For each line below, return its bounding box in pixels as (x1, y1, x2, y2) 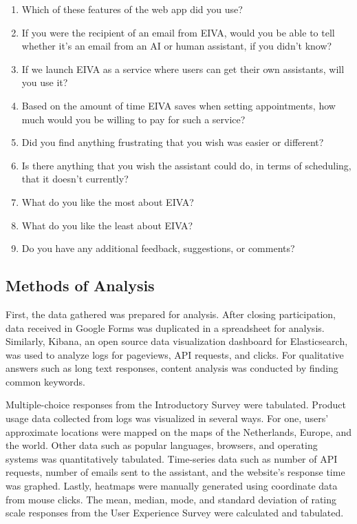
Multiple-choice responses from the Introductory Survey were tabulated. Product (6, 397, 347, 412)
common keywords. (6, 374, 85, 388)
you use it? (21, 75, 68, 90)
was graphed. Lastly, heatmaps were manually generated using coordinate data (6, 479, 338, 493)
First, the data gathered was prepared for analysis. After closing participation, (6, 306, 336, 321)
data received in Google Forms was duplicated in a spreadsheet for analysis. (6, 320, 325, 335)
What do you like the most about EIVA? (21, 194, 194, 209)
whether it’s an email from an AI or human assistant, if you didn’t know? (21, 39, 332, 53)
